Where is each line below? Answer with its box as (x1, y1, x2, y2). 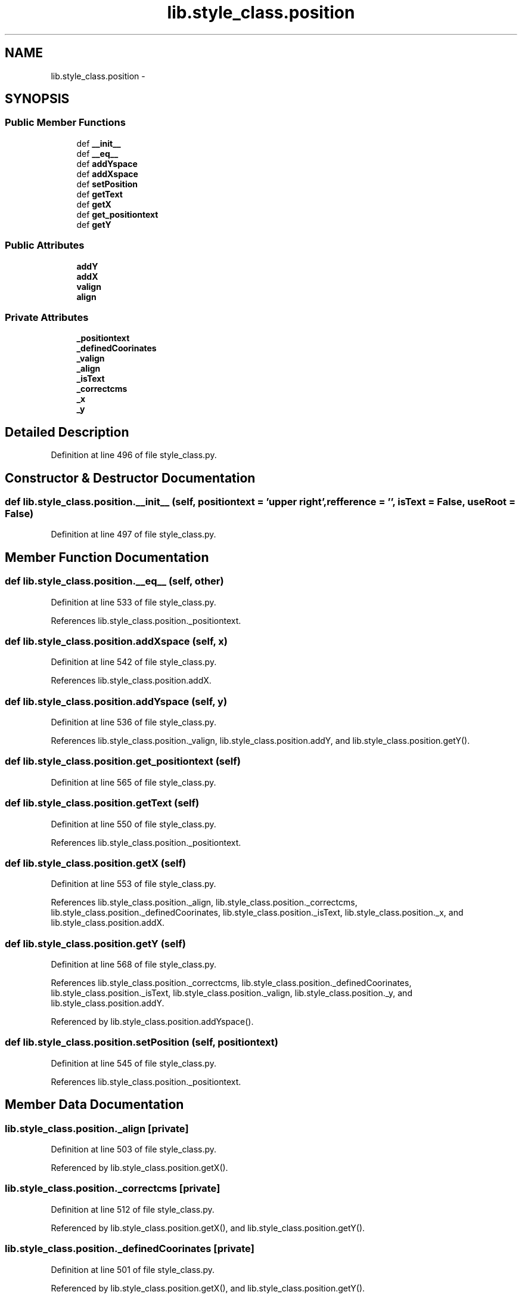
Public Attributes (5, 239, 85, 252)
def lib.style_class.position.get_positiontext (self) (5, 755, 241, 768)
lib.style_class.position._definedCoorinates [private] (5, 1243, 254, 1255)
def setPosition (76, 178, 138, 189)
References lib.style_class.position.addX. (51, 675, 212, 686)
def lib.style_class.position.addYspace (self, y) (5, 695, 228, 707)
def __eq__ (76, 148, 119, 159)
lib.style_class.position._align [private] (5, 1122, 189, 1135)
